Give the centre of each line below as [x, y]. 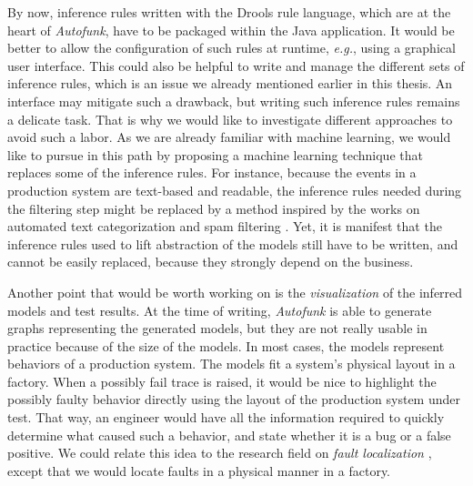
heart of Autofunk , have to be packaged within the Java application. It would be [231, 30]
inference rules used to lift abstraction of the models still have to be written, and [233, 243]
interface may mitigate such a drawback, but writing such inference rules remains [234, 101]
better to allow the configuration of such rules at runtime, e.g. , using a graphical [231, 48]
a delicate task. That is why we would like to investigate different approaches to [230, 119]
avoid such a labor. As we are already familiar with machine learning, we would [229, 137]
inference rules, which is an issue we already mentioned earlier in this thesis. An [230, 83]
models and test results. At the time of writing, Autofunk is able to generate [220, 310]
